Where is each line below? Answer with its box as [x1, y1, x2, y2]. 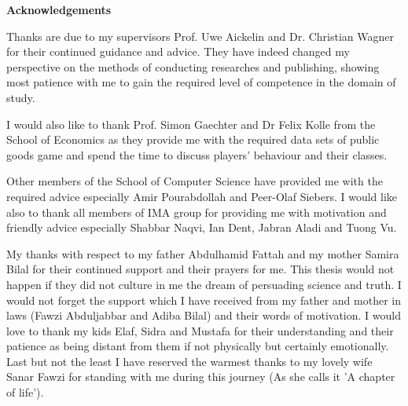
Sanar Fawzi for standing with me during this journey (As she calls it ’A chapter [6, 368, 395, 385]
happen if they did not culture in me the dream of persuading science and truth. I [6, 276, 402, 292]
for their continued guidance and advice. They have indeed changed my [6, 43, 350, 60]
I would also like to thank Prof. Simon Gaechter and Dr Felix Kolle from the [6, 115, 376, 132]
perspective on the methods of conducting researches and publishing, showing [6, 58, 380, 75]
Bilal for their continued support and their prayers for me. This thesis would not [6, 261, 395, 277]
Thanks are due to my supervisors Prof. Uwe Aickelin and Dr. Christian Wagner [6, 27, 395, 44]
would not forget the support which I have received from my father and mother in [6, 291, 401, 308]
